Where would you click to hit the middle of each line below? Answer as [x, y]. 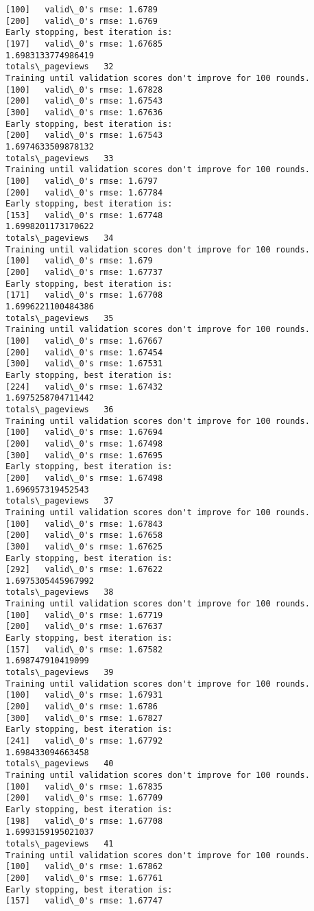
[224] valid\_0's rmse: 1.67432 [84, 387]
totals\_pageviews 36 [60, 409]
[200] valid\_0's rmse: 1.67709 [84, 798]
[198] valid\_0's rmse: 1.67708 [84, 821]
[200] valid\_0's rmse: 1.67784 [84, 192]
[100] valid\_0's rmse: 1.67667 [84, 341]
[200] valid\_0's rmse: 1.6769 [82, 21]
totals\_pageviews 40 [60, 764]
